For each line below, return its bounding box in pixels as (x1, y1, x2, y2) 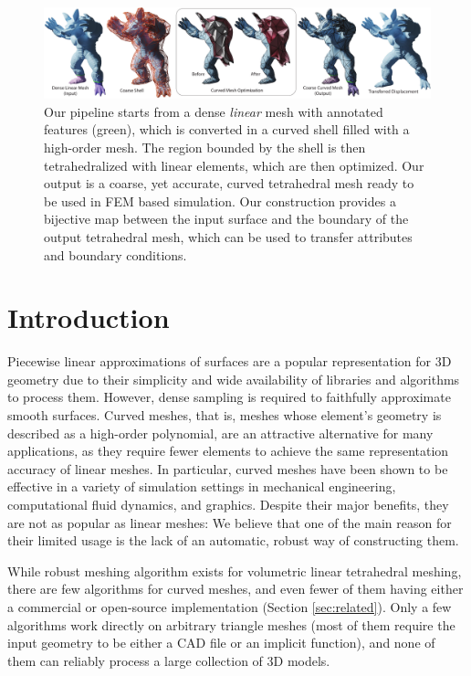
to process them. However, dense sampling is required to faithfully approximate (7, 387, 451, 407)
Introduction (7, 299, 170, 336)
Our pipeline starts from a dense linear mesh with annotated (44, 101, 383, 121)
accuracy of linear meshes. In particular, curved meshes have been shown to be (7, 459, 448, 478)
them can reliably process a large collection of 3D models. (7, 650, 330, 670)
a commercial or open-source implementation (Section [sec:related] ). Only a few (7, 597, 452, 616)
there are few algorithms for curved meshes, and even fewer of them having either (7, 579, 464, 598)
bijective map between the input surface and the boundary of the (44, 209, 409, 228)
